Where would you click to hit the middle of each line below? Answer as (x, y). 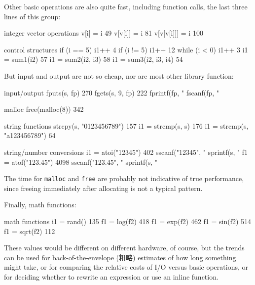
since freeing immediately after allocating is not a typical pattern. (103, 188)
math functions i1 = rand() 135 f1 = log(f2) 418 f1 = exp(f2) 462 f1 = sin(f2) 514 (128, 221)
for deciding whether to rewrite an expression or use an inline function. (111, 276)
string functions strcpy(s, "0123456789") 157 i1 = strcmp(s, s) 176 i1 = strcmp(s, (126, 125)
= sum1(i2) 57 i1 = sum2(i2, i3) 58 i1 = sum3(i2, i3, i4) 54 (93, 59)
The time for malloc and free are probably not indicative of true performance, (124, 178)
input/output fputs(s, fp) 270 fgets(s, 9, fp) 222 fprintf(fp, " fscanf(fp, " (112, 92)
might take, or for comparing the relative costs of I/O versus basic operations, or (126, 267)
